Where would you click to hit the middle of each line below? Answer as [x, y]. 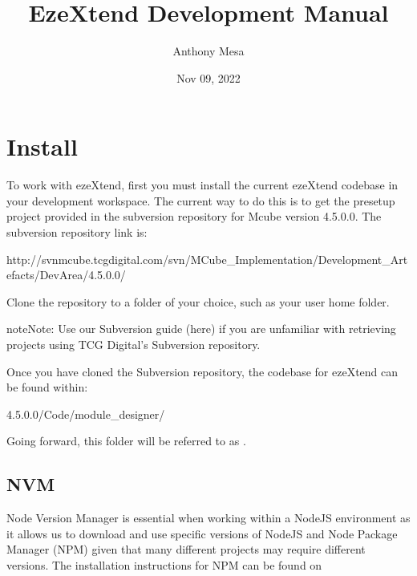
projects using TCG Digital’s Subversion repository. [134, 344]
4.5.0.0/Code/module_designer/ [86, 414]
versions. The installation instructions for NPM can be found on [164, 564]
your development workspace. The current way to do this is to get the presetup [201, 200]
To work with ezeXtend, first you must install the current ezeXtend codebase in [202, 185]
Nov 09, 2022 [208, 77]
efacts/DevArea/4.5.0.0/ [66, 275]
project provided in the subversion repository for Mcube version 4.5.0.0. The [194, 216]
